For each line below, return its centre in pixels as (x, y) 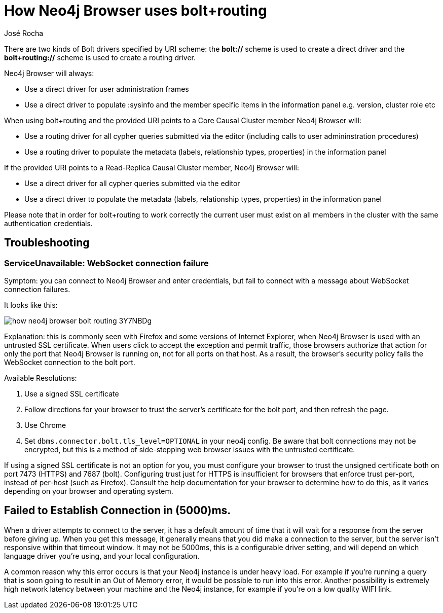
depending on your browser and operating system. (89, 491)
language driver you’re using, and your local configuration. (102, 556)
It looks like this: (31, 305)
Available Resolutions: (41, 378)
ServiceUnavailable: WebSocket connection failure (106, 263)
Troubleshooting (47, 243)
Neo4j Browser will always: (49, 73)
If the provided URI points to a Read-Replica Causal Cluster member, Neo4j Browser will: (152, 167)
